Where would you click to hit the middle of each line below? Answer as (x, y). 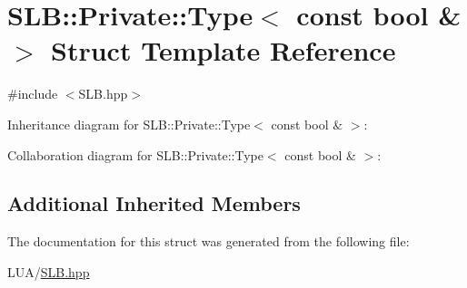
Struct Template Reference (224, 50)
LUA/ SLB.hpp (49, 271)
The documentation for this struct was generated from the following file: (209, 241)
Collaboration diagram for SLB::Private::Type (135, 154)
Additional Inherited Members (154, 203)
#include (33, 94)
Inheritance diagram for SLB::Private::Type (129, 124)
